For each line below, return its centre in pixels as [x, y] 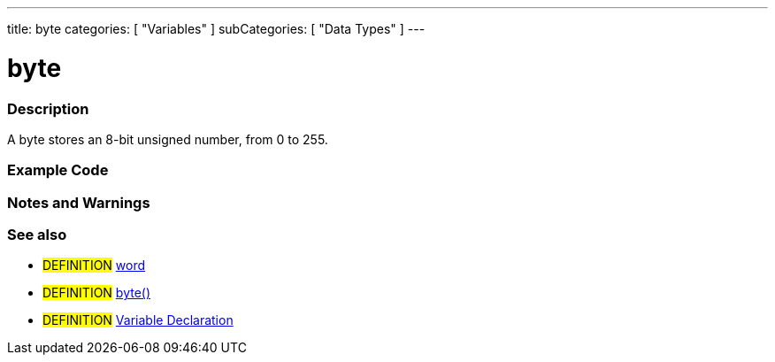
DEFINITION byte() [97, 293]
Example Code [58, 170]
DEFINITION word [94, 266]
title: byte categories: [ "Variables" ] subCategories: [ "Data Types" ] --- [216, 29]
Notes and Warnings [79, 202]
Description [48, 108]
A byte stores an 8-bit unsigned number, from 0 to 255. [168, 139]
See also [37, 235]
